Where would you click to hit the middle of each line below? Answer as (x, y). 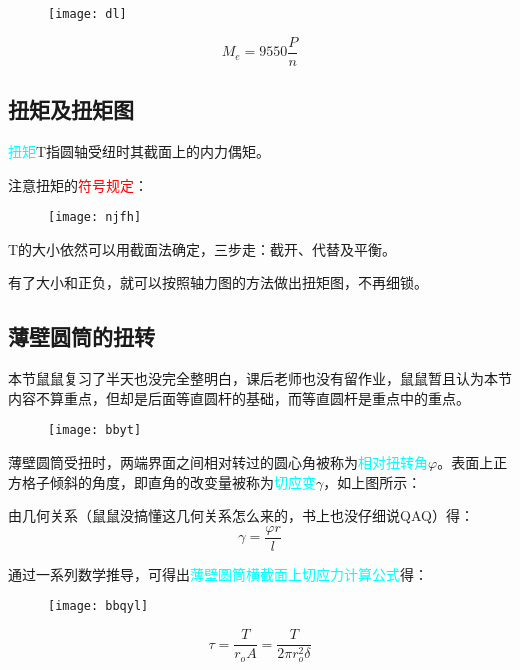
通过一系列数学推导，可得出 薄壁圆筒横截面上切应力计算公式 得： (218, 573)
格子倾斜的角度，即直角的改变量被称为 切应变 (168, 481)
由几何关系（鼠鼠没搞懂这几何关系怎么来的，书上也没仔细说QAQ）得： (241, 515)
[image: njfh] (95, 217)
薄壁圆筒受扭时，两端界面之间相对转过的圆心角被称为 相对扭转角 (218, 462)
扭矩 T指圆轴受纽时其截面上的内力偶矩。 (139, 150)
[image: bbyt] (95, 430)
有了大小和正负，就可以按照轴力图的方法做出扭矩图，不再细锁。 (218, 282)
